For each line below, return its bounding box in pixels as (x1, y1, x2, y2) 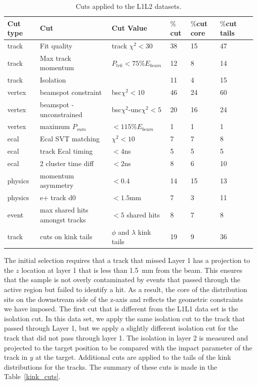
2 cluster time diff (40, 158, 94, 168)
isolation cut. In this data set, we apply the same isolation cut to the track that (4, 313, 245, 323)
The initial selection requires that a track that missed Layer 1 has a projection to (4, 255, 250, 265)
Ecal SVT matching (40, 133, 100, 144)
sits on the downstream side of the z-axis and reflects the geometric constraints (4, 294, 243, 304)
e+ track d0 (40, 192, 76, 203)
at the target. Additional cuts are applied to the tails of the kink (35, 352, 231, 362)
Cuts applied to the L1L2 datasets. (76, 1, 181, 11)
